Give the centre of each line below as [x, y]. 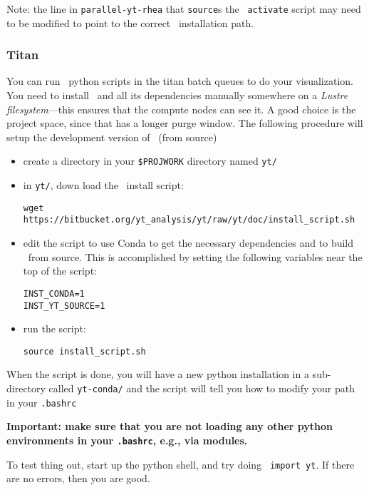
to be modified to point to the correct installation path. [130, 22]
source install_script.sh [84, 351]
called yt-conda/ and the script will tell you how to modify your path [202, 388]
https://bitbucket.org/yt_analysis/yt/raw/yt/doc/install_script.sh [189, 220]
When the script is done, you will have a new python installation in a [158, 374]
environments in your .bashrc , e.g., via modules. [127, 440]
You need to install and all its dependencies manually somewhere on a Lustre [177, 95]
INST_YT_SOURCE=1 [64, 306]
